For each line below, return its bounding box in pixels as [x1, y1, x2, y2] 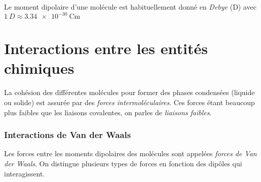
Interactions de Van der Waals [4, 128, 131, 141]
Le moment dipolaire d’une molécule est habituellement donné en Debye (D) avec [4, 2, 257, 12]
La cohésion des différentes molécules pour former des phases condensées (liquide [4, 87, 255, 98]
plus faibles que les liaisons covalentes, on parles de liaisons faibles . [4, 107, 212, 117]
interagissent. [4, 168, 45, 178]
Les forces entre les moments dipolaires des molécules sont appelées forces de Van [4, 148, 257, 159]
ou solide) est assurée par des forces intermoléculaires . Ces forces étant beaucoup [4, 97, 255, 107]
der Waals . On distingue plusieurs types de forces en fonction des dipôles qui [4, 158, 242, 168]
